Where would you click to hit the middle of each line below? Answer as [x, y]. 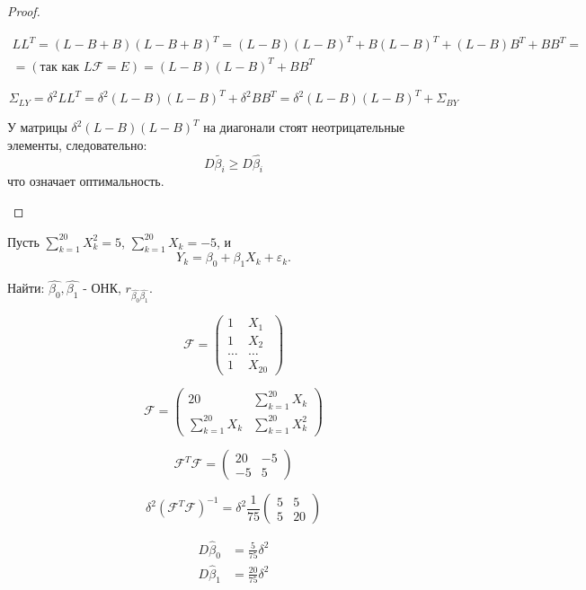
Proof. [24, 11]
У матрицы [37, 127]
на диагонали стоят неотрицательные [304, 127]
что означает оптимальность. [86, 181]
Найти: [26, 288]
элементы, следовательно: [77, 144]
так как [60, 67]
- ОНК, [102, 288]
